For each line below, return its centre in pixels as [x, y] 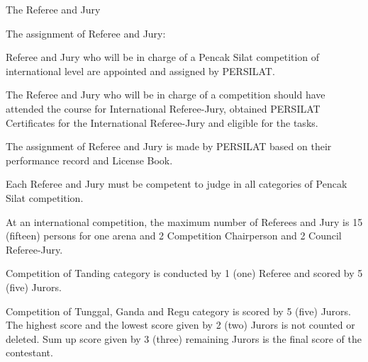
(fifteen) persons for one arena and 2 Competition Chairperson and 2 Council [174, 236]
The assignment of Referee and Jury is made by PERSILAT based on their [169, 146]
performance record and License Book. [89, 160]
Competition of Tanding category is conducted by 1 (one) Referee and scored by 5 [184, 273]
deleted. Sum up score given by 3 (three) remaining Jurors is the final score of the [184, 338]
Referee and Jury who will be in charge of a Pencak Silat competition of [163, 57]
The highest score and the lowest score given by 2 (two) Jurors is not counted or [180, 325]
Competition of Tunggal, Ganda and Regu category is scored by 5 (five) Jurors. [179, 311]
